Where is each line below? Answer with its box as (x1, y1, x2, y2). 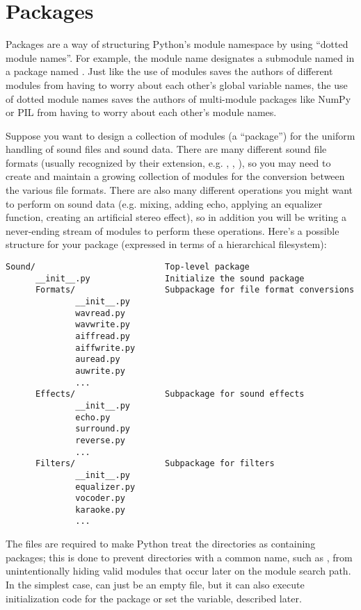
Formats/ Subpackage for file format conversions (35, 285, 355, 295)
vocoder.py (75, 493, 125, 504)
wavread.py (75, 308, 125, 318)
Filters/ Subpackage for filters (35, 459, 275, 469)
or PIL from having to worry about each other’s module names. (6, 105, 277, 119)
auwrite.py (75, 365, 125, 376)
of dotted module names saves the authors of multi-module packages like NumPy (6, 91, 351, 106)
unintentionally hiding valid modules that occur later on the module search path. (6, 563, 351, 578)
